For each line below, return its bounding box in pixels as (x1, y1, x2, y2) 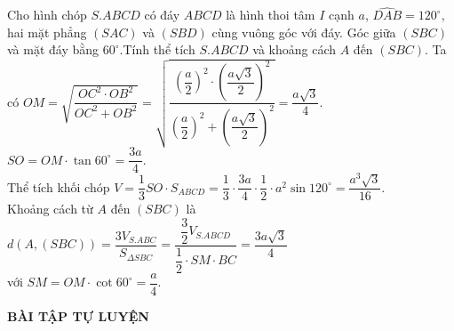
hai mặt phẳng (7, 22, 87, 41)
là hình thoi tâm (226, 5, 315, 24)
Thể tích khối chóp (7, 177, 110, 196)
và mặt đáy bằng (7, 40, 100, 59)
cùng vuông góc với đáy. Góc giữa (211, 22, 396, 41)
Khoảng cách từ (7, 199, 93, 218)
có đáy (144, 5, 180, 24)
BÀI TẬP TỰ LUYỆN (7, 307, 149, 326)
